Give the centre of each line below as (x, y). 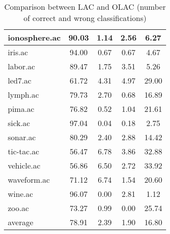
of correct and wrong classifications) (85, 18)
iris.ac (18, 52)
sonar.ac (22, 137)
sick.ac (19, 123)
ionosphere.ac (34, 37)
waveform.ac (29, 180)
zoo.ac (19, 208)
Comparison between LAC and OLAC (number (85, 7)
